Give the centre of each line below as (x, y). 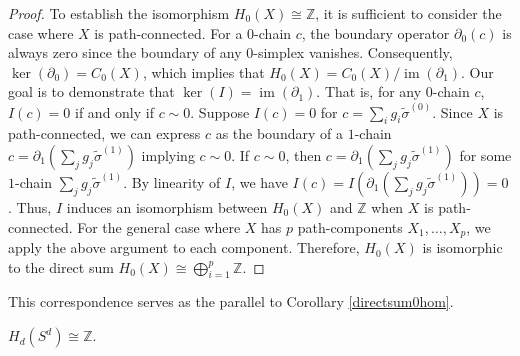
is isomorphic (462, 247)
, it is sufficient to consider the (408, 13)
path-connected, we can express (104, 133)
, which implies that (203, 71)
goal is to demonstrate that (91, 91)
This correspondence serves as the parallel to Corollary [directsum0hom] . (231, 301)
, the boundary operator (375, 32)
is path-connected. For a (168, 32)
